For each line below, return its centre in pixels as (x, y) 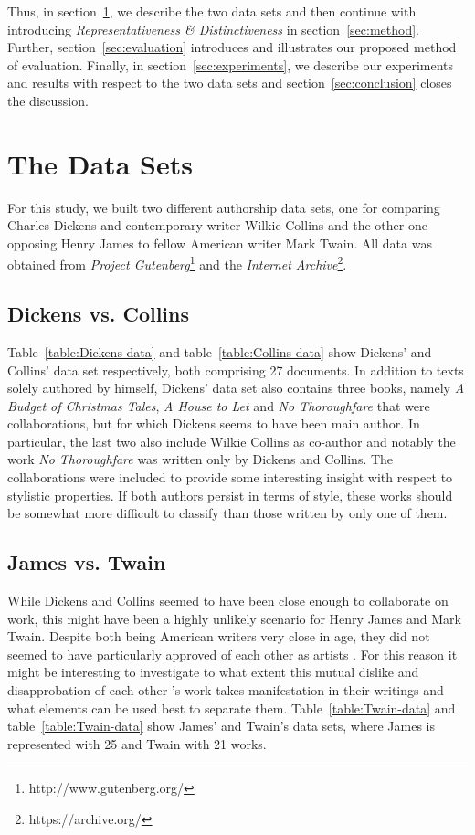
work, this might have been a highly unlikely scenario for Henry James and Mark (234, 618)
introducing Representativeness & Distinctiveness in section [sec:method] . (213, 29)
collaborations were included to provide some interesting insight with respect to (230, 477)
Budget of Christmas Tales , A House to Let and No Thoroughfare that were (219, 405)
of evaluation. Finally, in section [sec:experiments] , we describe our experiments (231, 64)
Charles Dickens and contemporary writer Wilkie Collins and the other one (217, 225)
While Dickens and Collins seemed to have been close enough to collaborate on (228, 601)
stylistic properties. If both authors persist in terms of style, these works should (230, 495)
